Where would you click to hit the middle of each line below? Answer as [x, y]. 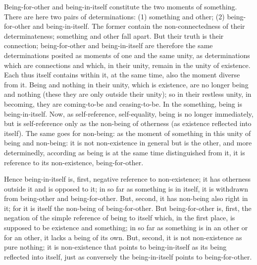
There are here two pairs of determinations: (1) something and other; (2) [114, 16]
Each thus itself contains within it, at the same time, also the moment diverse [122, 75]
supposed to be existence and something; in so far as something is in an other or [126, 228]
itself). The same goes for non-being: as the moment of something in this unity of [128, 133]
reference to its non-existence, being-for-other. [74, 162]
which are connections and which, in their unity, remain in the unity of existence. [127, 65]
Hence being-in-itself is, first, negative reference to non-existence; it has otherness [128, 179]
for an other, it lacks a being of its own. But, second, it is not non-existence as [123, 237]
